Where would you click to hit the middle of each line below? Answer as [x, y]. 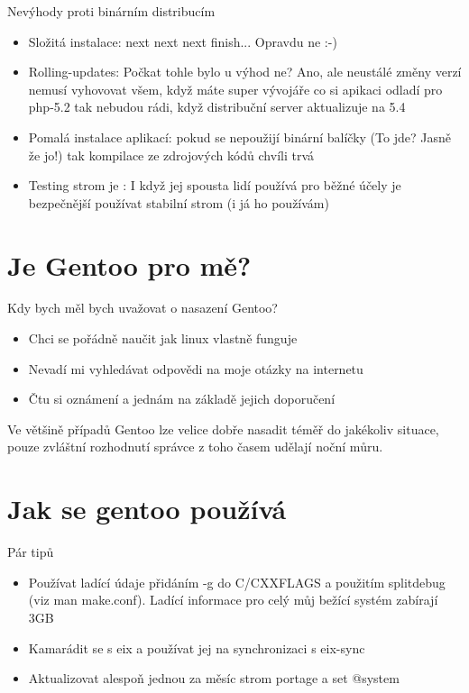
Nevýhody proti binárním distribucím [111, 11]
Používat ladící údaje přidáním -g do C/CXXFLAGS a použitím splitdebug [237, 582]
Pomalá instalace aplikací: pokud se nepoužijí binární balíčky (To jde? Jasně [239, 137]
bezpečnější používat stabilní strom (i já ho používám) [179, 202]
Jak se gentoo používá [147, 509]
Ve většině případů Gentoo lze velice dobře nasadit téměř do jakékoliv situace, [223, 429]
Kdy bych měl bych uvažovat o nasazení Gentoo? [143, 308]
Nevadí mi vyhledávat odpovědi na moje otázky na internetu [196, 368]
